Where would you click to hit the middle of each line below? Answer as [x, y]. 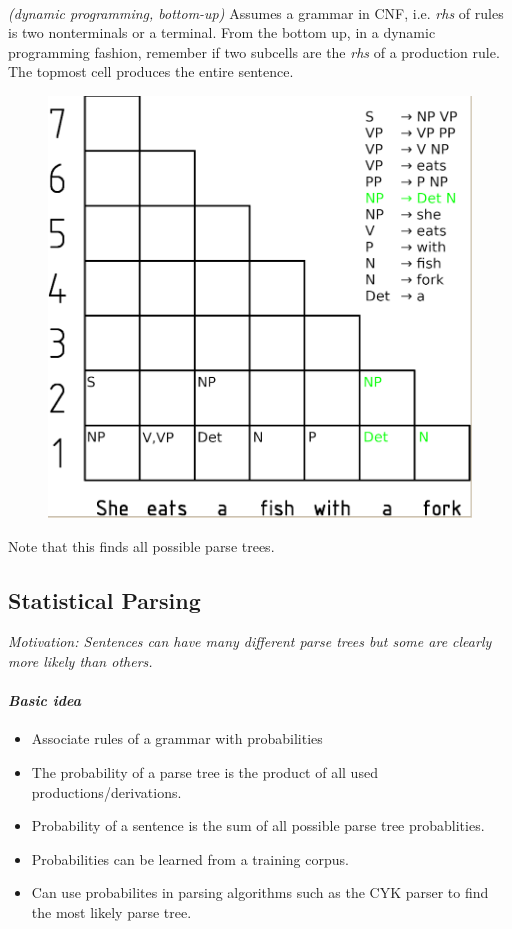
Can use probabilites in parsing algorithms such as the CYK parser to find [260, 892]
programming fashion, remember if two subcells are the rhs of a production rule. [254, 51]
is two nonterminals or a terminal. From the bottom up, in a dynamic [222, 32]
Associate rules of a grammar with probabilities [177, 738]
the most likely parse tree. [111, 911]
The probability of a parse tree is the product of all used [204, 772]
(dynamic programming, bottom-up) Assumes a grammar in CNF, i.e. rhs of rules [256, 12]
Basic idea [44, 700]
